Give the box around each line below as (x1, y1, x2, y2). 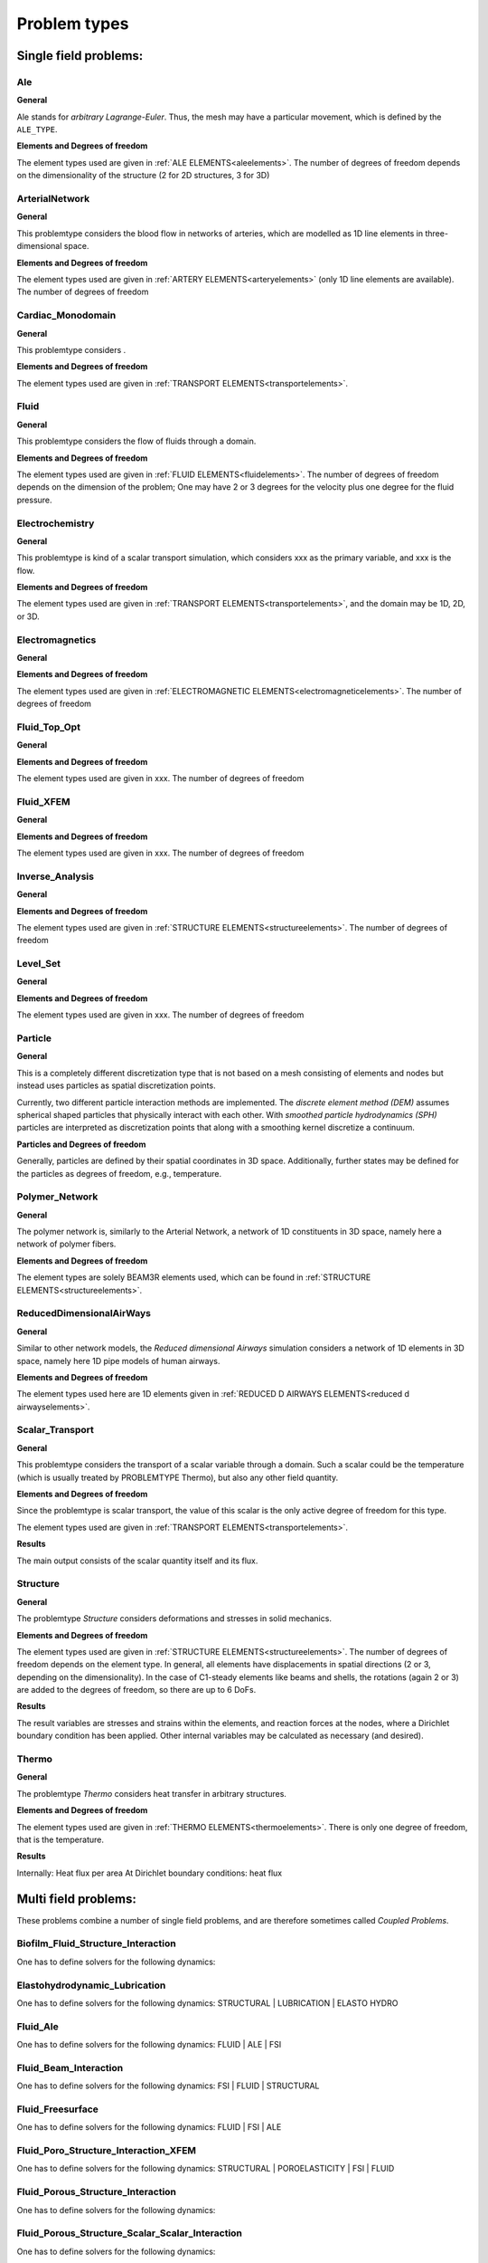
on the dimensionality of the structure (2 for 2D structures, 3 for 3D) (16, 170, 270, 181)
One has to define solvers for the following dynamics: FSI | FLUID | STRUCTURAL (16, 2080, 320, 2091)
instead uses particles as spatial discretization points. (16, 1080, 216, 1091)
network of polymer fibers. (16, 1238, 117, 1249)
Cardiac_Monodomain (16, 309, 117, 321)
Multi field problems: (16, 1891, 137, 1906)
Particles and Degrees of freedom (16, 1139, 146, 1150)
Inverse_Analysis (16, 870, 95, 883)
